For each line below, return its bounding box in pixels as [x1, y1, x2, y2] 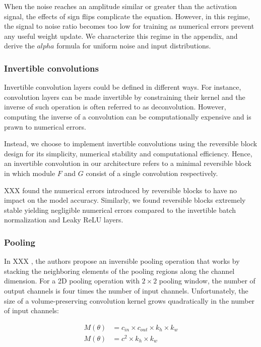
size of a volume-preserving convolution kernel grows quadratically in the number [4, 295, 255, 306]
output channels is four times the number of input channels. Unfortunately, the [4, 285, 248, 296]
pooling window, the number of [159, 275, 255, 286]
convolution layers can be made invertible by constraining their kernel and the [4, 91, 245, 102]
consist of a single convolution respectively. [86, 167, 218, 178]
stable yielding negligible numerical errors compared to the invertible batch [4, 204, 236, 215]
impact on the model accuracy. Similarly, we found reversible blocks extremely [4, 195, 246, 205]
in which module [4, 167, 55, 178]
